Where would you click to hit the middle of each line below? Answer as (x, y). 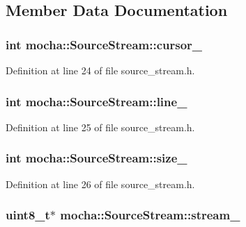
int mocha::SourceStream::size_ (97, 158)
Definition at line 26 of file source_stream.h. (100, 184)
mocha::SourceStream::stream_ (150, 215)
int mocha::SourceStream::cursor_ (104, 44)
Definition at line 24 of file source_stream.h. (100, 70)
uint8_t (28, 215)
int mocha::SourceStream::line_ (97, 101)
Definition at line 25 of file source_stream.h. (100, 127)
